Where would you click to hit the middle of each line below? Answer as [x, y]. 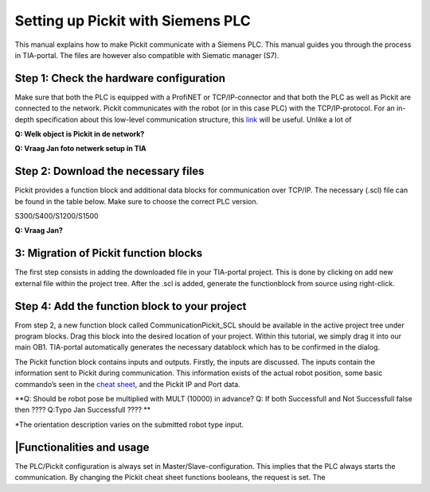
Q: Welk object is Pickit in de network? [80, 134]
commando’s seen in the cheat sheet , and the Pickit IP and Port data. [127, 384]
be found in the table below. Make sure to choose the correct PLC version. [137, 201]
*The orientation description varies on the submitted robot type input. [129, 424]
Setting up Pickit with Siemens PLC [133, 21]
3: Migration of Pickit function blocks [109, 253]
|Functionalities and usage [82, 447]
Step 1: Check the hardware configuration [120, 78]
